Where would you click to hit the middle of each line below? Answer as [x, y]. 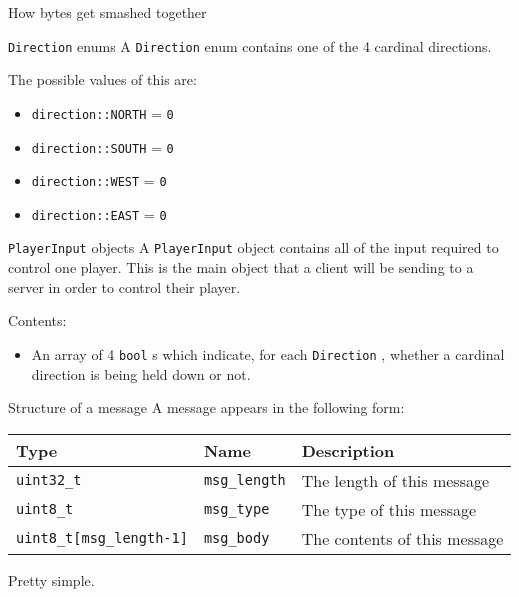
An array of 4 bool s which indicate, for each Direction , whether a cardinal [268, 353]
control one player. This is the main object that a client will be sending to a [241, 267]
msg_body [236, 538]
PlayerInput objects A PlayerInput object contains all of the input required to [253, 247]
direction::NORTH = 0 [102, 112]
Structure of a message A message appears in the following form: [206, 407]
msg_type [236, 509]
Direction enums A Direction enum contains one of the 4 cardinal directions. [250, 45]
